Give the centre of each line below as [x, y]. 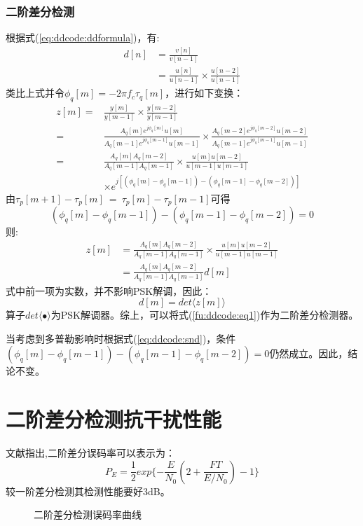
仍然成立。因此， [309, 353]
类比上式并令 [35, 93]
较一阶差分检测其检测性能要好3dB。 [88, 491]
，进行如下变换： [204, 93]
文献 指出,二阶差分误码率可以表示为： [90, 453]
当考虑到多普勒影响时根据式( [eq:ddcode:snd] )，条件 [121, 338]
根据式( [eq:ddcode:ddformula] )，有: [83, 37]
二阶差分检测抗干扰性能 [114, 419]
